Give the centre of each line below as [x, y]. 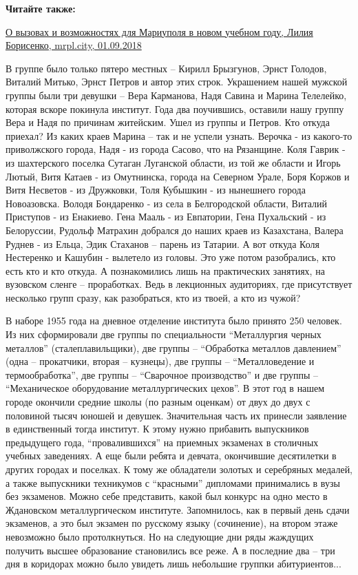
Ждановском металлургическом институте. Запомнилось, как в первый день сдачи [178, 509]
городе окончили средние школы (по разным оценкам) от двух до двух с [158, 402]
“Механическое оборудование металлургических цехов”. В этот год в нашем [165, 388]
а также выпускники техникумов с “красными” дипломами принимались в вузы [173, 482]
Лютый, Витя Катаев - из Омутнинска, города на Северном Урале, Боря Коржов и [178, 176]
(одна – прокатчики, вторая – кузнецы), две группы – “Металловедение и [160, 361]
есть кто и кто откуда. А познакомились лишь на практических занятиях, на [165, 270]
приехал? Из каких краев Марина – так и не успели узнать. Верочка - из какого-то [179, 135]
